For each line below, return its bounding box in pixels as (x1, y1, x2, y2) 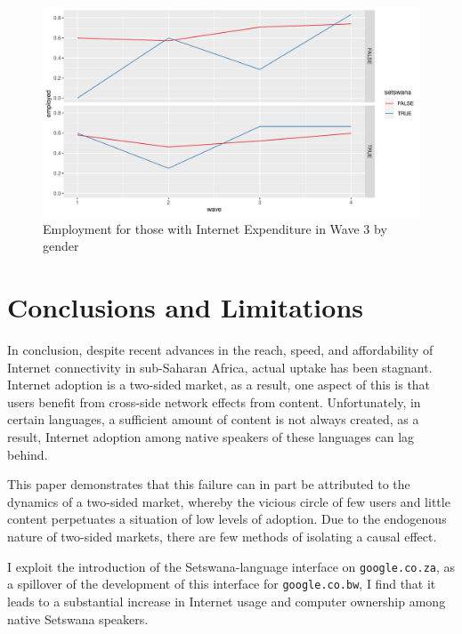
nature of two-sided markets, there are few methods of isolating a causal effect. (7, 527, 437, 546)
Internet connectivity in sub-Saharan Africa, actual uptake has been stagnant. (7, 357, 433, 376)
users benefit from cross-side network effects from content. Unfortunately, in (7, 392, 421, 411)
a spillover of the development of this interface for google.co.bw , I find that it (7, 574, 436, 593)
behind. (7, 445, 48, 463)
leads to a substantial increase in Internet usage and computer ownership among (7, 591, 446, 610)
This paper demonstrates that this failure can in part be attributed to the (7, 475, 410, 494)
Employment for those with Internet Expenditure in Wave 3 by (43, 219, 387, 237)
